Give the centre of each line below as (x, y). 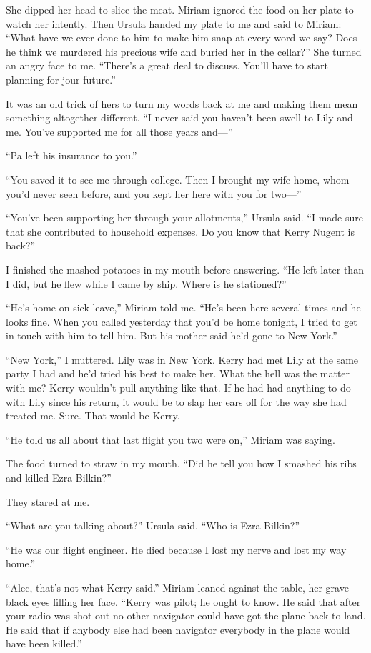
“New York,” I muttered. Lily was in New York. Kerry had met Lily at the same (182, 359)
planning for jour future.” (61, 79)
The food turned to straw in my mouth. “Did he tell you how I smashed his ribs (181, 463)
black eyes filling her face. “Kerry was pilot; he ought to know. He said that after (183, 601)
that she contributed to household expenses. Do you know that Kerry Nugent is (180, 231)
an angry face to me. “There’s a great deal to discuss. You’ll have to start (167, 65)
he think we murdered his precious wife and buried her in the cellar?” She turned (184, 51)
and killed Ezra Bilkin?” (59, 478)
